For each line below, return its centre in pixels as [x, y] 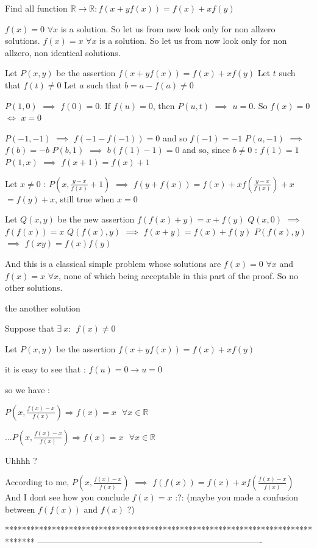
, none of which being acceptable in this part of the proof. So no [179, 275]
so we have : [27, 390]
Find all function [36, 8]
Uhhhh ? [21, 460]
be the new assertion [96, 219]
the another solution [43, 308]
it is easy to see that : [45, 369]
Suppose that [30, 328]
